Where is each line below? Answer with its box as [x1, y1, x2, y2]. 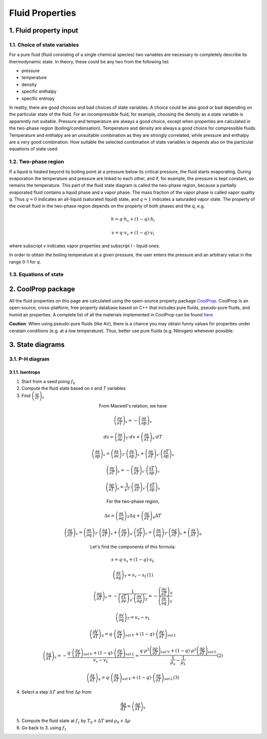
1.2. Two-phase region [9, 158, 64, 165]
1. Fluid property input [9, 26, 79, 35]
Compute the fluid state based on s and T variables [21, 385, 126, 391]
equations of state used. [9, 146, 59, 152]
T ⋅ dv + [125, 434, 140, 441]
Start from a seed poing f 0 [21, 378, 75, 386]
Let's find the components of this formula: [89, 544, 176, 550]
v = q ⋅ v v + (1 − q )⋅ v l [111, 230, 155, 237]
